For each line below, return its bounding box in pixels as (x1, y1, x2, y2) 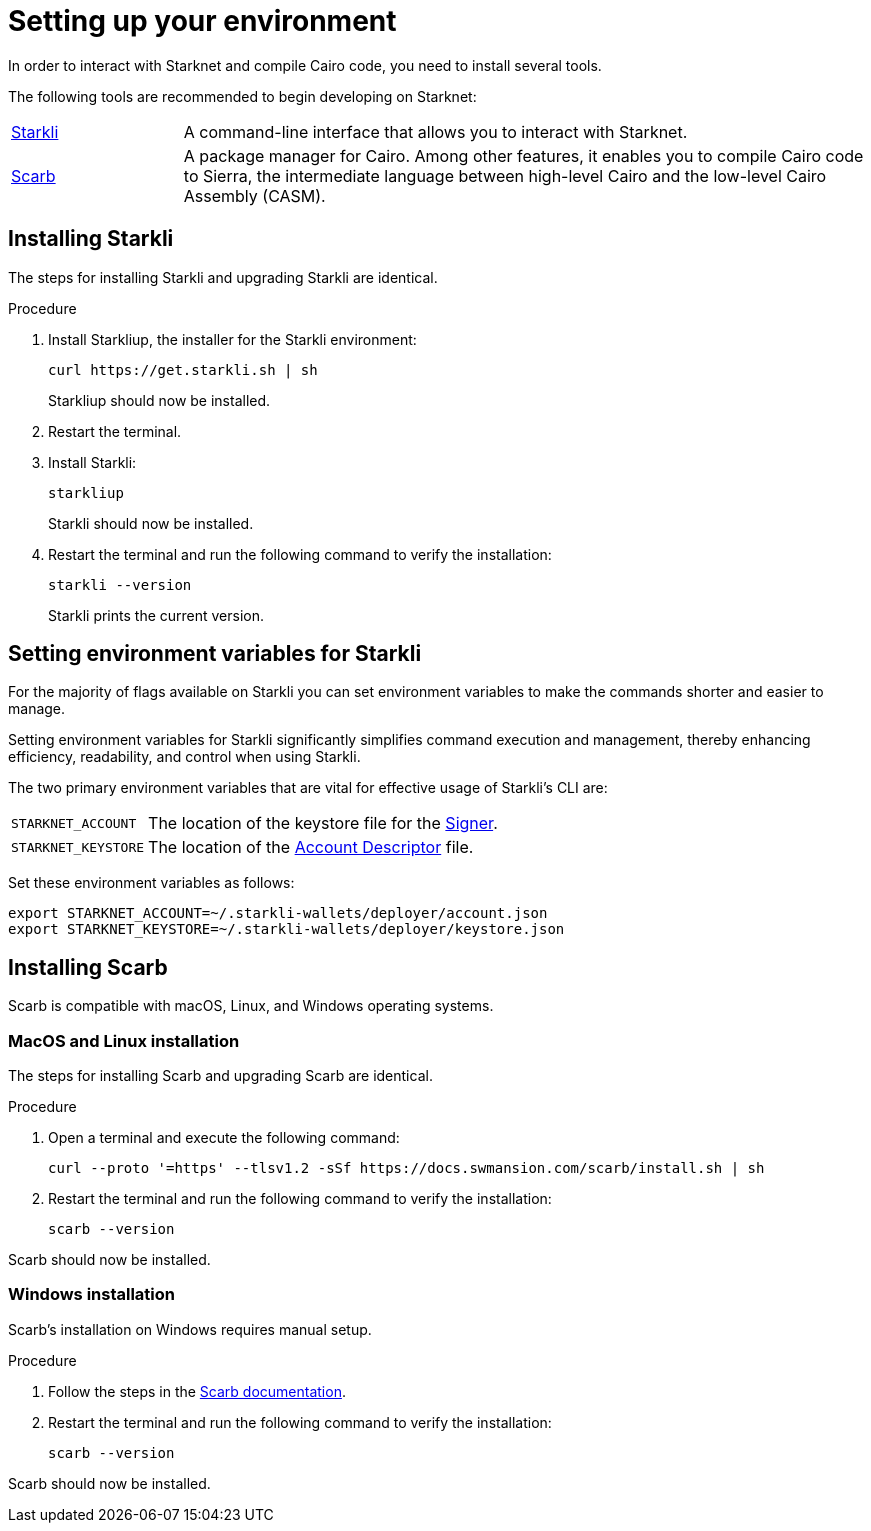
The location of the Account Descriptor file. (148, 837, 474, 858)
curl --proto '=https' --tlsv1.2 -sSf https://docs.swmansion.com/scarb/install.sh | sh (48, 1160, 765, 1177)
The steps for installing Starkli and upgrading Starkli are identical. (8, 268, 438, 286)
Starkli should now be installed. (48, 514, 254, 532)
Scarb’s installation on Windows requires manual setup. (8, 1320, 372, 1338)
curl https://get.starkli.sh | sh (48, 361, 318, 378)
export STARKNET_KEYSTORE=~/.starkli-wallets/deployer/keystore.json (8, 921, 565, 938)
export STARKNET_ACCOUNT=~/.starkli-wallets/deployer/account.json (8, 905, 548, 922)
